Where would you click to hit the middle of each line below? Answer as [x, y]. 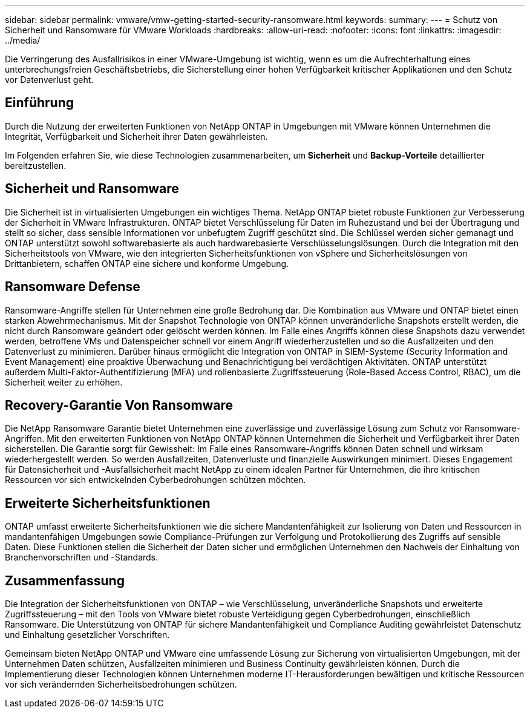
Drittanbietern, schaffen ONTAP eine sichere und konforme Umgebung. [147, 263]
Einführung [39, 103]
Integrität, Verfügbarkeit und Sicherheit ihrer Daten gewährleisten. [136, 136]
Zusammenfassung [65, 580]
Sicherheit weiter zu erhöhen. [64, 382]
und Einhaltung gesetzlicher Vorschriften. [87, 635]
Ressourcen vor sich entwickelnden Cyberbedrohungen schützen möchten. [155, 480]
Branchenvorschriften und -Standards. [82, 557]
